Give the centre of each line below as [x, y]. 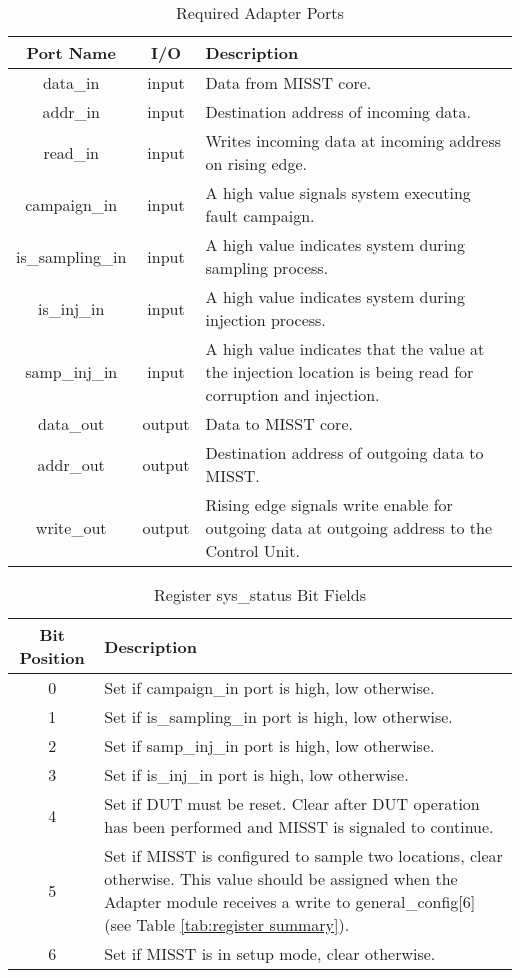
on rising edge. [256, 163]
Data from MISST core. [288, 82]
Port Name [71, 52]
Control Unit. [252, 550]
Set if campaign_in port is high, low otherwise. [269, 687]
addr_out [71, 464]
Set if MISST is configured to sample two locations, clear [303, 855]
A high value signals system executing [338, 192]
